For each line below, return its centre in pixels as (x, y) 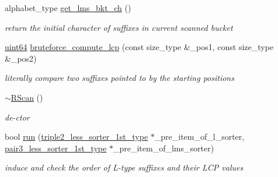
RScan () (27, 97)
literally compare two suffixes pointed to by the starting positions (119, 78)
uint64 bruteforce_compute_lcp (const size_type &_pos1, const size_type (139, 47)
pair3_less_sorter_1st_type (56, 148)
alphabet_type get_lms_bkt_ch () (68, 8)
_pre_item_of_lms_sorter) (164, 148)
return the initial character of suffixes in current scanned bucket (119, 27)
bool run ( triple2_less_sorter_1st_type (77, 137)
